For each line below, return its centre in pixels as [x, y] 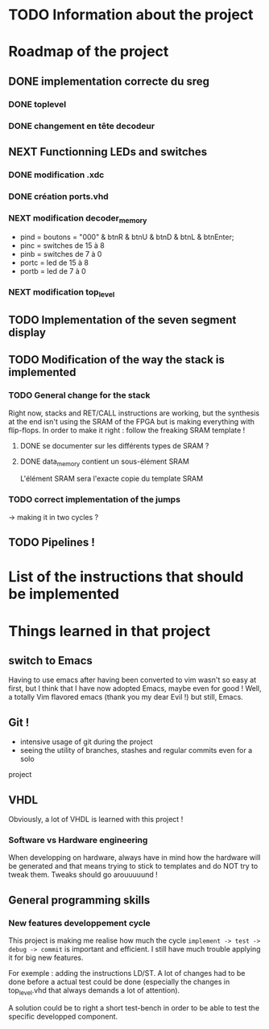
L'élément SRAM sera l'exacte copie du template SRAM [112, 479]
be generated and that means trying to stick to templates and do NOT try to [133, 866]
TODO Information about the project [131, 15]
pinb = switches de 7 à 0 [61, 254]
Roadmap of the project [89, 52]
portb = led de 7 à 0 [53, 271]
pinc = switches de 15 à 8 [62, 246]
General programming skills [79, 900]
